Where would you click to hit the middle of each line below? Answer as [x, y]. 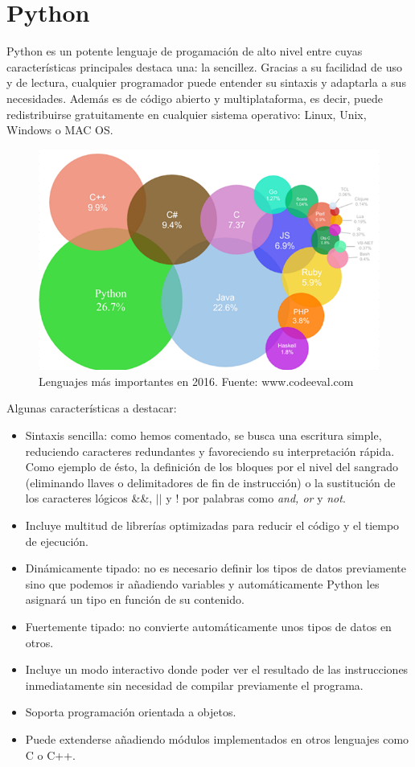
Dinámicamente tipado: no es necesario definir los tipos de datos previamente [216, 568]
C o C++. [51, 755]
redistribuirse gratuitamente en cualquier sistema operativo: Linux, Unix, [187, 114]
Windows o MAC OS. [60, 130]
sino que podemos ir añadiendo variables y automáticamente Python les [202, 583]
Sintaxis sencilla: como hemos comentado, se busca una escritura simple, [203, 435]
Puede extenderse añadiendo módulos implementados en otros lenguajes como [217, 738]
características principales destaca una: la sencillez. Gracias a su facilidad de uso [204, 66]
